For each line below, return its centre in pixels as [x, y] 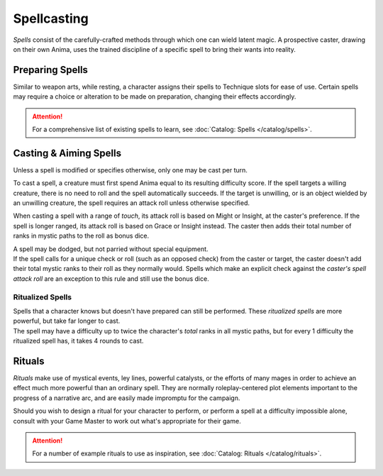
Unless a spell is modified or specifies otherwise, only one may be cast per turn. [131, 170]
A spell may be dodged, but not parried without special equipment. [111, 249]
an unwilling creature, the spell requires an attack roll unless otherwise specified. [132, 203]
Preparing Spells [51, 70]
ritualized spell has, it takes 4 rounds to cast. [78, 341]
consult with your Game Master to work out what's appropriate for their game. [127, 421]
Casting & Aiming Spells [67, 153]
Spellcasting [51, 18]
